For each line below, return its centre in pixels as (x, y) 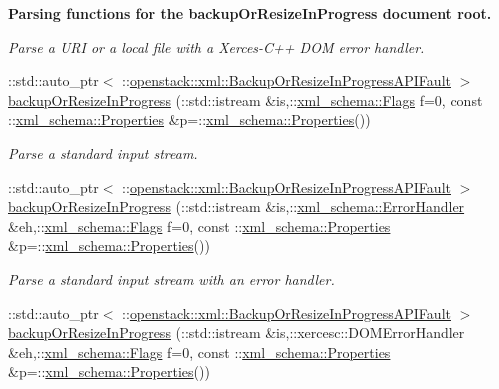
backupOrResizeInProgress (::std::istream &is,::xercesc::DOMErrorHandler (236, 332)
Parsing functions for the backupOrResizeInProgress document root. (250, 13)
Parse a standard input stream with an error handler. (171, 278)
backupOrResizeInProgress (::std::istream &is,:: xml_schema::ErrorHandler (236, 206)
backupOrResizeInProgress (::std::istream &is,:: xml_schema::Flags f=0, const (245, 99)
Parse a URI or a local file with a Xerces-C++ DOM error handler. (216, 46)
